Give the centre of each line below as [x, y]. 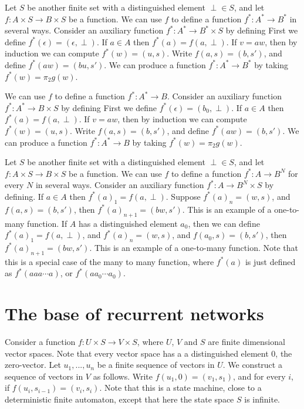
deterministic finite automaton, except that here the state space [119, 399]
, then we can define [224, 223]
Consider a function [40, 341]
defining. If [24, 196]
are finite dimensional [246, 341]
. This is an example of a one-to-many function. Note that [194, 247]
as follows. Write [123, 376]
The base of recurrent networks [134, 314]
